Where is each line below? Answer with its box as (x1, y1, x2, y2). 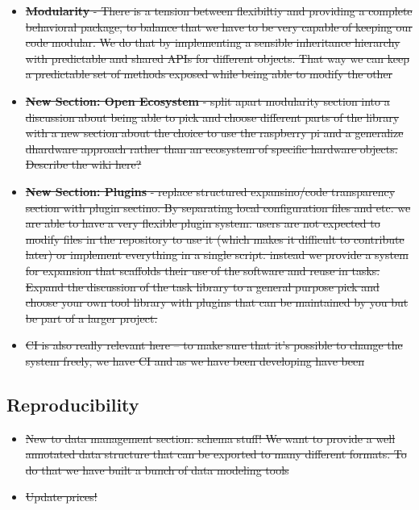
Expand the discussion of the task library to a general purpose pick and (25, 278, 380, 295)
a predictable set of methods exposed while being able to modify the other (25, 65, 393, 82)
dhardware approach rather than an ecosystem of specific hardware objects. (25, 140, 398, 157)
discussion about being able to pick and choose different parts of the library (25, 108, 400, 125)
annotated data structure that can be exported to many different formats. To (25, 445, 407, 462)
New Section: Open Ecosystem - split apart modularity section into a (25, 92, 390, 109)
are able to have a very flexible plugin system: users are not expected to (25, 215, 380, 232)
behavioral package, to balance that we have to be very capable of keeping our (25, 18, 413, 35)
